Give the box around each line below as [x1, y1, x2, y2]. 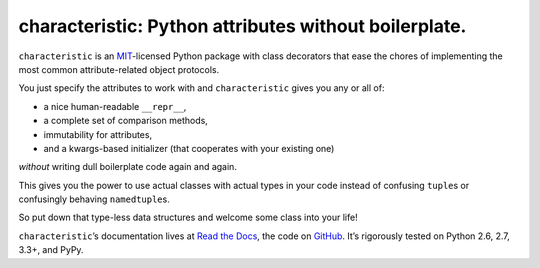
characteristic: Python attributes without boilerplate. [18, 15, 467, 37]
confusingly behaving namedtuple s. [18, 193, 170, 205]
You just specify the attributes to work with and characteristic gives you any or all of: [18, 82, 385, 94]
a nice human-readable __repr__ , [43, 100, 187, 112]
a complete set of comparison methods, [43, 115, 209, 127]
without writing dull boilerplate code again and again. [18, 161, 237, 173]
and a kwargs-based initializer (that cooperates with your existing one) [43, 142, 335, 154]
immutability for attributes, [43, 128, 153, 140]
